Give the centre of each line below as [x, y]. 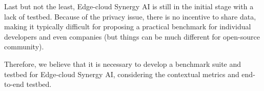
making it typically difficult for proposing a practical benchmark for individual [128, 26]
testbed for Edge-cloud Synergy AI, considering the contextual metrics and [122, 74]
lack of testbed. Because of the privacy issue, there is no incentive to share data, [130, 16]
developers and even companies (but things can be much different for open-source [132, 36]
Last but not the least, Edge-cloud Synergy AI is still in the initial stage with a [129, 6]
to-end [14, 84]
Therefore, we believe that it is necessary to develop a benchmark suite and [123, 63]
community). [24, 47]
